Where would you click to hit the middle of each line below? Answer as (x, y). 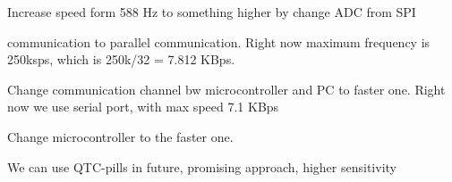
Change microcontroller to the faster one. (120, 136)
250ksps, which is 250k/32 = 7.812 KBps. (121, 59)
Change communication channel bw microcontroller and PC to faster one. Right (226, 89)
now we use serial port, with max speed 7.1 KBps (143, 107)
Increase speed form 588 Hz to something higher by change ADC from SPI (212, 12)
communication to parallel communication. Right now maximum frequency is (219, 41)
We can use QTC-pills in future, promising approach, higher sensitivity (202, 166)
